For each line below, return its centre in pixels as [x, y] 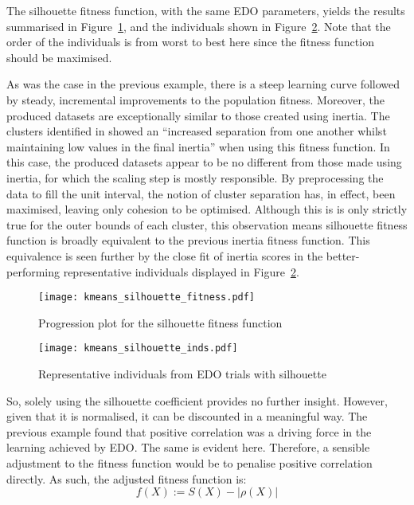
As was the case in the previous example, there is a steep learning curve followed [203, 84]
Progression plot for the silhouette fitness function [160, 322]
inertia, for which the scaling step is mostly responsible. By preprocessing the [195, 177]
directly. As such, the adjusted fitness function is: [127, 478]
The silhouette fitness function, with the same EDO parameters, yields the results [206, 10]
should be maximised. [59, 57]
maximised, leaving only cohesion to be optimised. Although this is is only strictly [207, 209]
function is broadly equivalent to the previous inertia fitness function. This [188, 240]
